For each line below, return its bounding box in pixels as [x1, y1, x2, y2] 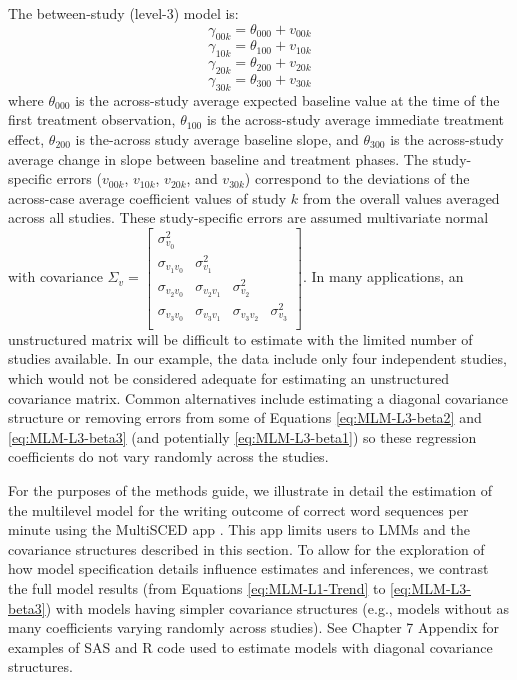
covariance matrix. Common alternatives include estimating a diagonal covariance [8, 387, 509, 408]
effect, [8, 128, 45, 149]
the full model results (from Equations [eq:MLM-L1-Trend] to [8, 577, 386, 598]
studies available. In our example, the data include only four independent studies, [8, 348, 507, 369]
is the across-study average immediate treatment [206, 109, 504, 130]
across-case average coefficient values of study [8, 187, 287, 208]
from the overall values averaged [302, 187, 500, 208]
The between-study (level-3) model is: [8, 3, 239, 23]
